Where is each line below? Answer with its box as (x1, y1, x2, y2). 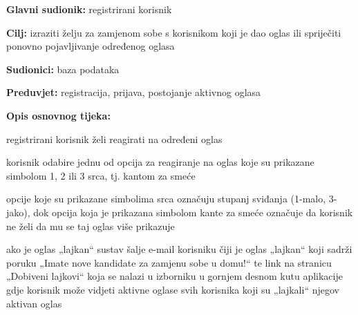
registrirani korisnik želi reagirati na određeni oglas (6, 131, 223, 146)
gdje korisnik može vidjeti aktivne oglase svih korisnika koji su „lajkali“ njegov (6, 282, 339, 296)
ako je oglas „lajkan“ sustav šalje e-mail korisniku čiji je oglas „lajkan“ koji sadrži (6, 242, 352, 256)
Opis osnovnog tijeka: (6, 108, 111, 122)
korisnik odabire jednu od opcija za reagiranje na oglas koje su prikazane (6, 155, 314, 169)
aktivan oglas (6, 296, 62, 310)
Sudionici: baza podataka (6, 61, 120, 76)
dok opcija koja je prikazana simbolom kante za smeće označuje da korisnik (33, 204, 353, 219)
